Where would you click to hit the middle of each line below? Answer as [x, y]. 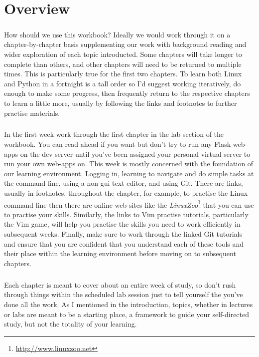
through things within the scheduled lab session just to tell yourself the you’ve [124, 294]
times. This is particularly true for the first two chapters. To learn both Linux [123, 74]
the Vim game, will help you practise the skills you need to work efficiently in [122, 224]
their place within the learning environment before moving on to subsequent [120, 253]
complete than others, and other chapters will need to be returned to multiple [123, 64]
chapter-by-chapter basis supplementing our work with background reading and [125, 44]
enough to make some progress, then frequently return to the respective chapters [127, 93]
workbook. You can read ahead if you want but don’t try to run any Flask [118, 144]
